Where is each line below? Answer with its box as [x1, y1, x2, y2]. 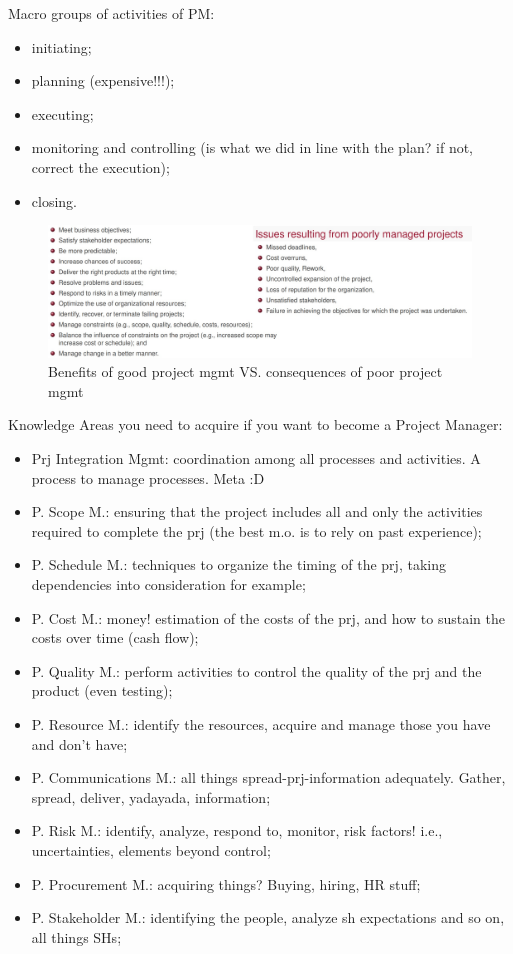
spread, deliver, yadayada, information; [31, 786, 271, 807]
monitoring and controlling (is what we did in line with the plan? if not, [31, 137, 474, 158]
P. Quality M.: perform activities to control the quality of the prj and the [31, 660, 482, 681]
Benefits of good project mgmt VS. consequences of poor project [48, 361, 443, 382]
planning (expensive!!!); [31, 70, 175, 91]
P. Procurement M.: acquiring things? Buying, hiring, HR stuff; [31, 873, 421, 894]
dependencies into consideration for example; [31, 574, 306, 594]
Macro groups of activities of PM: [8, 3, 215, 23]
